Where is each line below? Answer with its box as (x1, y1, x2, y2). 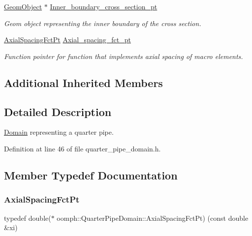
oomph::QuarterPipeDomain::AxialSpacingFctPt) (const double (57, 212, 249, 223)
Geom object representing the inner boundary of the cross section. (4, 18, 201, 28)
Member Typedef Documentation (4, 167, 178, 182)
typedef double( (4, 212, 51, 223)
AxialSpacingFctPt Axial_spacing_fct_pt (4, 34, 131, 45)
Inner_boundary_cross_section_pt (50, 1, 157, 11)
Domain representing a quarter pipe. (4, 127, 114, 137)
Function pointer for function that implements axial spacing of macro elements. (4, 51, 243, 61)
